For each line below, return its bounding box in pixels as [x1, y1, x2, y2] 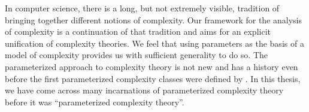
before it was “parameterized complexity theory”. [5, 95, 184, 108]
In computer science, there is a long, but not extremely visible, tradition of [5, 2, 280, 14]
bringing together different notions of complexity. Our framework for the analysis [5, 13, 302, 26]
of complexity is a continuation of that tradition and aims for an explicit [5, 25, 271, 38]
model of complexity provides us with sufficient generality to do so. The [5, 49, 268, 61]
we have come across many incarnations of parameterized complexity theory [5, 84, 284, 96]
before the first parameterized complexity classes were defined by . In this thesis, [5, 72, 301, 84]
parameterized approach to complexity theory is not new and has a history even [5, 60, 298, 72]
